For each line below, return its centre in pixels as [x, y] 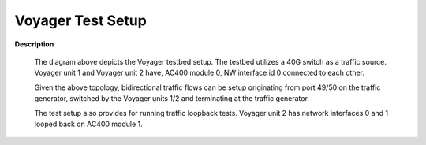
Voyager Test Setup [81, 20]
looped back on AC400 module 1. [88, 124]
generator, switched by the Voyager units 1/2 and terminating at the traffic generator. [172, 99]
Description [34, 44]
